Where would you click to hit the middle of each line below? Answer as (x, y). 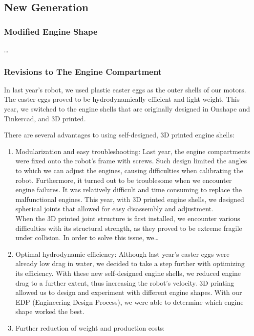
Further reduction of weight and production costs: (90, 327)
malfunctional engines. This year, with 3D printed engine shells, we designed (130, 199)
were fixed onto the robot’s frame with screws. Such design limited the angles (131, 161)
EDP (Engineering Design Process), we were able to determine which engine (129, 302)
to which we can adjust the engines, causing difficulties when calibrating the (129, 170)
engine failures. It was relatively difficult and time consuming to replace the (128, 190)
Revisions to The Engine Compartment (83, 71)
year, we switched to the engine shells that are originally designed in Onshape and (127, 109)
